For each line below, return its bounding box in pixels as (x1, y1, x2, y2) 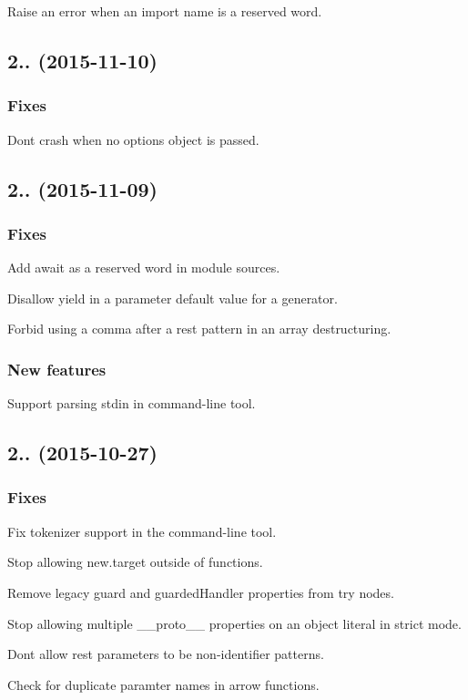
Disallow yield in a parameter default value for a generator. (7, 288, 338, 307)
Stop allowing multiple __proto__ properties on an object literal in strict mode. (7, 613, 462, 633)
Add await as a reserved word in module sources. (7, 258, 280, 277)
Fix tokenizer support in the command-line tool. (7, 521, 277, 540)
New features (7, 357, 107, 380)
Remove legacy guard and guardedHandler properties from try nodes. (7, 582, 394, 602)
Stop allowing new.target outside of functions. (7, 552, 263, 571)
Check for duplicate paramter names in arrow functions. (7, 674, 320, 694)
